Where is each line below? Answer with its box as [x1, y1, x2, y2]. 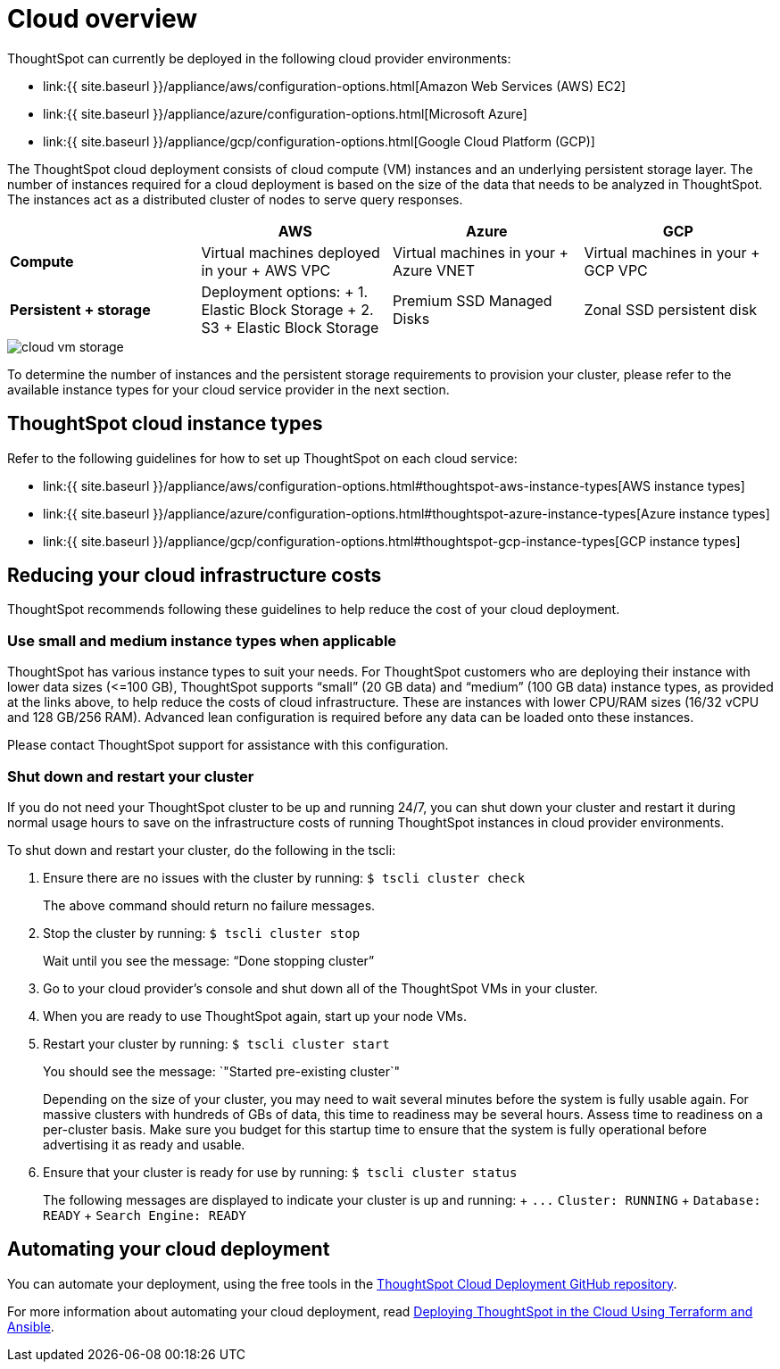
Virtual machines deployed [201, 243, 380, 261]
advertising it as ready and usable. [43, 1136, 245, 1152]
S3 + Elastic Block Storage [201, 318, 379, 336]
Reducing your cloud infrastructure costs [7, 564, 382, 587]
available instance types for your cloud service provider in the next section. [7, 381, 450, 397]
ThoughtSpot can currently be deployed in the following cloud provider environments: [7, 50, 511, 66]
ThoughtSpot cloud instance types [7, 412, 323, 436]
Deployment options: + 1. [201, 282, 369, 301]
